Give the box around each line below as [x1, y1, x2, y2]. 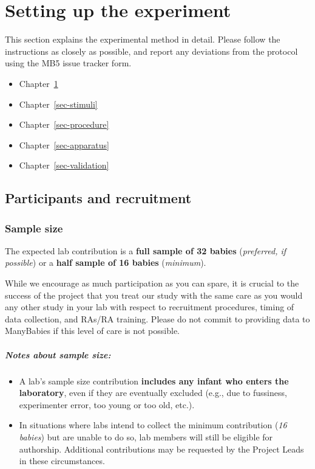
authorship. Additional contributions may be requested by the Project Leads [19, 442, 304, 455]
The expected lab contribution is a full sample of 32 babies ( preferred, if [5, 244, 286, 257]
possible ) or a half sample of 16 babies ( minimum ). [5, 256, 206, 269]
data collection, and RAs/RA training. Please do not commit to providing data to [5, 312, 310, 325]
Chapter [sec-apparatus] [19, 138, 109, 151]
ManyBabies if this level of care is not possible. [5, 324, 180, 337]
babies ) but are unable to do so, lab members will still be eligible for [19, 430, 273, 443]
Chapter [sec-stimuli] [19, 97, 98, 110]
